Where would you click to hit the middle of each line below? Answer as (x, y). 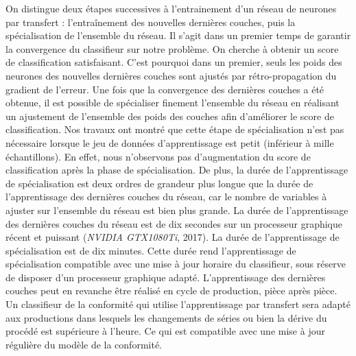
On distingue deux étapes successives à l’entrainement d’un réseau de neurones (171, 8)
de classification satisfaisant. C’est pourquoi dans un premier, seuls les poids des (174, 62)
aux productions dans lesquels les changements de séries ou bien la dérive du (166, 317)
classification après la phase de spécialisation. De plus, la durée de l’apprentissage (177, 170)
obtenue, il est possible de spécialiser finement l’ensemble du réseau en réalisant (173, 103)
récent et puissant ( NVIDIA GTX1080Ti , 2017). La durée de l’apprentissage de (173, 237)
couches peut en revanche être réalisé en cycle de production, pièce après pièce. (171, 290)
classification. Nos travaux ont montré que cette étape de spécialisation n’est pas (175, 129)
